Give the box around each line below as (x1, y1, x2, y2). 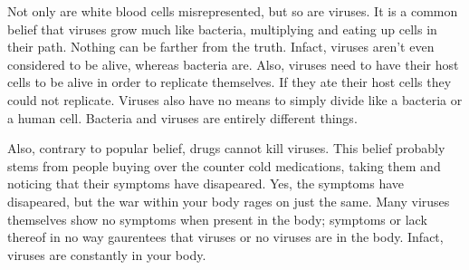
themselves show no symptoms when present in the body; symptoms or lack (7, 209, 427, 228)
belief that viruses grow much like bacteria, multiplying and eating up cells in (7, 19, 437, 38)
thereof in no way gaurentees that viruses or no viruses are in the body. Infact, (7, 227, 444, 246)
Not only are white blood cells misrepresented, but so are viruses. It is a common (7, 2, 458, 20)
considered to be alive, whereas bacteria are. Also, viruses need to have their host (7, 54, 459, 73)
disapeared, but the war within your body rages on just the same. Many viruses (7, 191, 450, 210)
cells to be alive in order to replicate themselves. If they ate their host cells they (7, 72, 452, 92)
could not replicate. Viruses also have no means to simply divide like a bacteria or (7, 90, 463, 109)
